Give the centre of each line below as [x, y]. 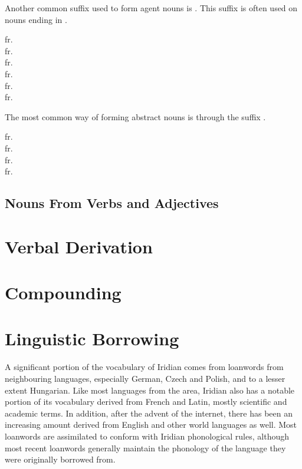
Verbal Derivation [79, 246]
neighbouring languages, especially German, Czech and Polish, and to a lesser [145, 378]
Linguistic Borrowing [92, 338]
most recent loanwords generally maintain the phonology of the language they [145, 447]
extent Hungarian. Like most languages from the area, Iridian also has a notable [150, 390]
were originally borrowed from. [60, 459]
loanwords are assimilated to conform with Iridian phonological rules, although [147, 436]
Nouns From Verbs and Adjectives [112, 203]
